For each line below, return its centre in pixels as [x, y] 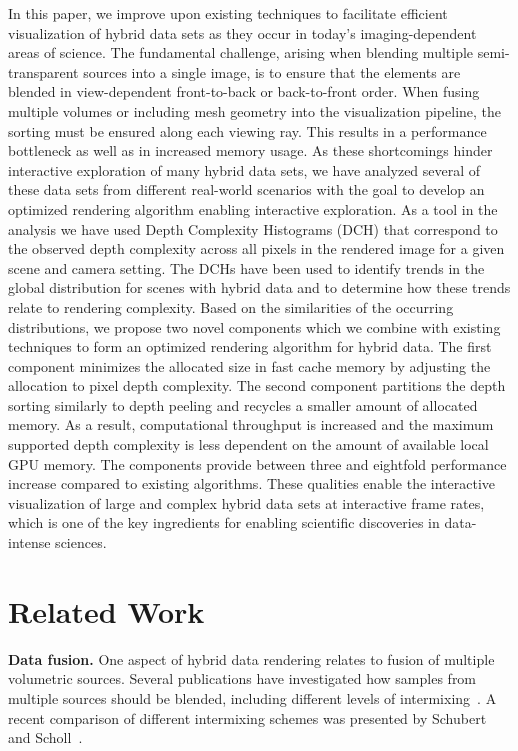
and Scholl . [45, 737]
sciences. [81, 542]
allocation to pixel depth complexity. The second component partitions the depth [257, 385]
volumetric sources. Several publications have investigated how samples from [242, 678]
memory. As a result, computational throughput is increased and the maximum [251, 424]
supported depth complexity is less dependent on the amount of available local [248, 444]
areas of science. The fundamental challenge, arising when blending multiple [241, 52]
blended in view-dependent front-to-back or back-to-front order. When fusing [244, 91]
